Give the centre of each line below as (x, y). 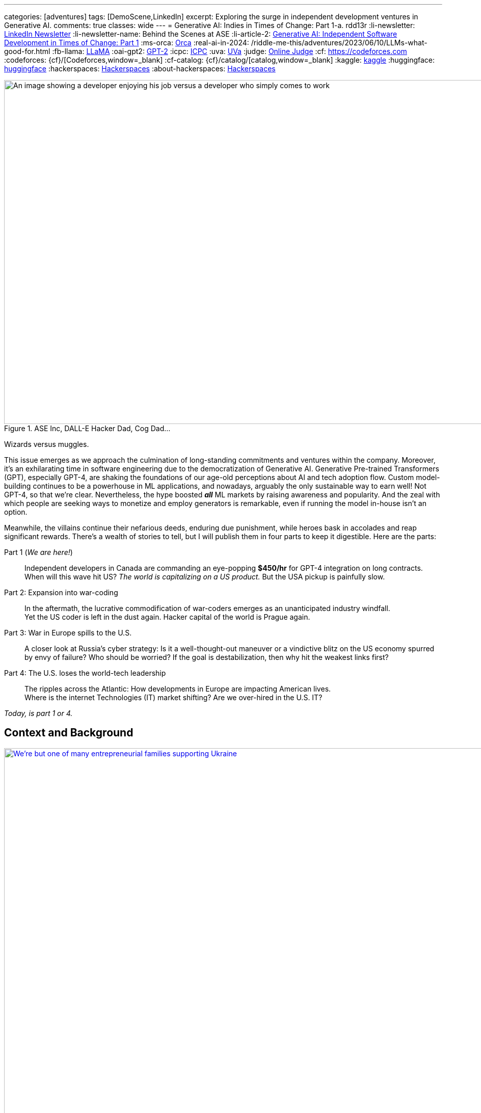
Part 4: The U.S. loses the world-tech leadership (85, 673)
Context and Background (69, 733)
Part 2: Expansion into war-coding (61, 592)
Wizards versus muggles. (47, 444)
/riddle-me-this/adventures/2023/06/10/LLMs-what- (339, 43)
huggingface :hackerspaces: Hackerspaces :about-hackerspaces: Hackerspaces (140, 69)
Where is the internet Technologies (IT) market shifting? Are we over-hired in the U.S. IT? (173, 697)
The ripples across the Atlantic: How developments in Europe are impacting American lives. (178, 689)
